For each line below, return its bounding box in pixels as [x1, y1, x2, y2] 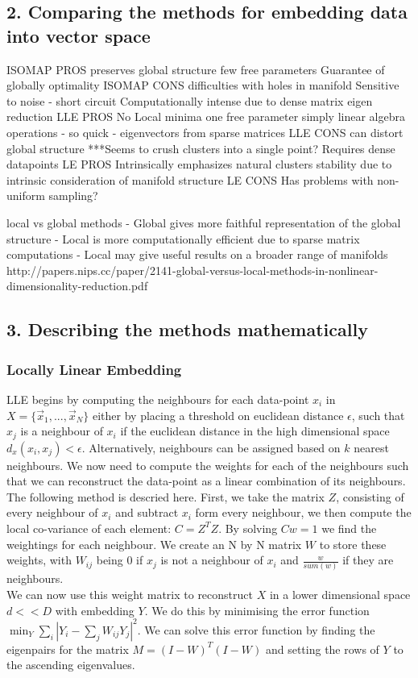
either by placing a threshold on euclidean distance [93, 406, 344, 423]
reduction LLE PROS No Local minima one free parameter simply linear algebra [6, 108, 405, 125]
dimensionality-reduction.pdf [6, 277, 148, 294]
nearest [354, 439, 389, 455]
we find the [321, 519, 377, 536]
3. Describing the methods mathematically [6, 317, 368, 342]
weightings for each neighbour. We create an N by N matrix [6, 535, 302, 552]
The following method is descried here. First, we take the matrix [6, 488, 325, 505]
